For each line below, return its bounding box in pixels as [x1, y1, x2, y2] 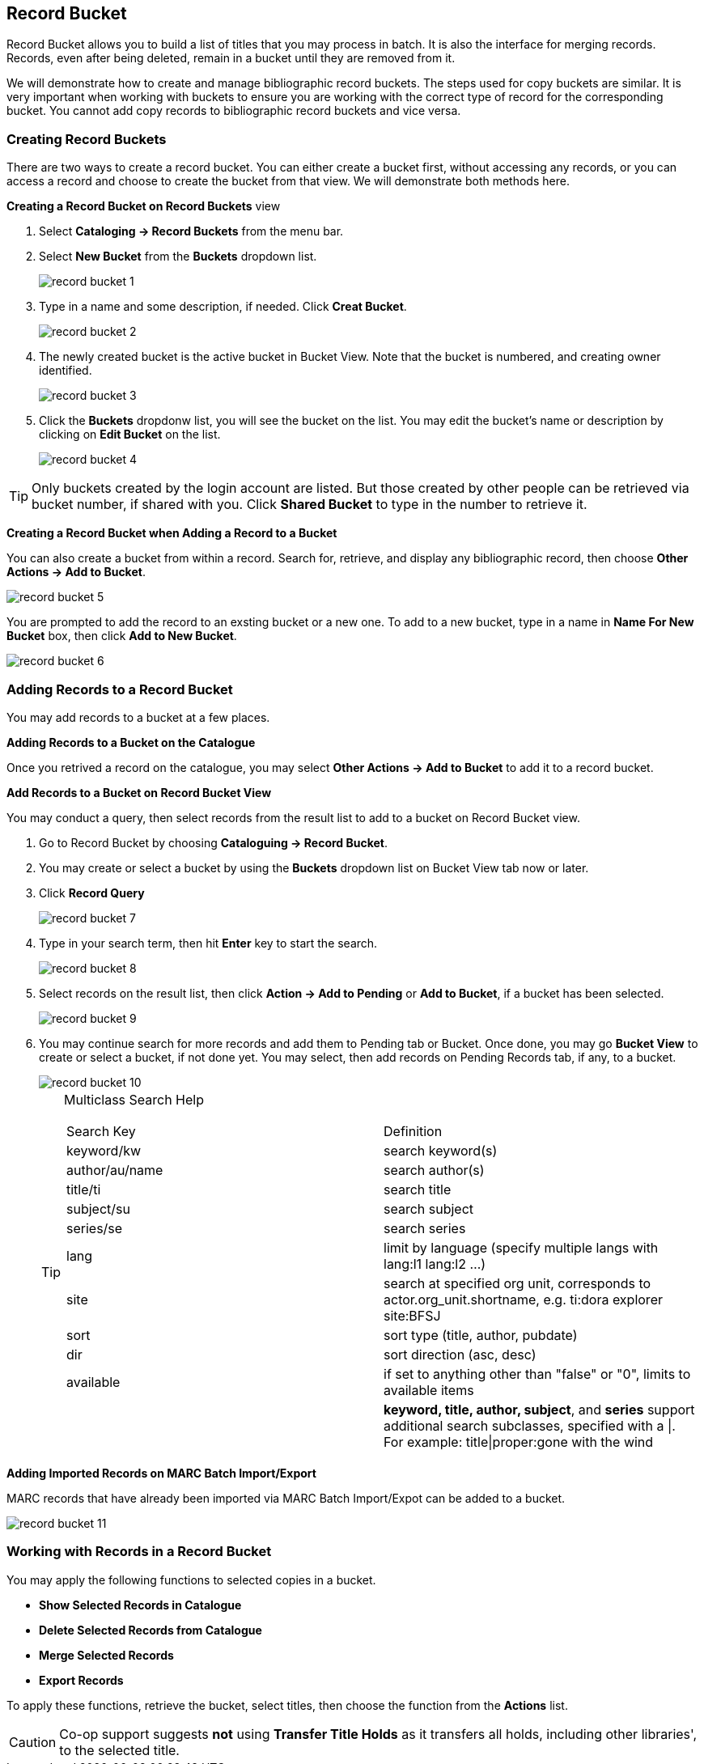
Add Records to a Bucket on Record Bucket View [6, 785, 272, 799]
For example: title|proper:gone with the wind [384, 1433, 654, 1450]
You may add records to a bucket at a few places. [6, 710, 270, 724]
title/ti [66, 1181, 101, 1198]
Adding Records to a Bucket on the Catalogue [6, 735, 256, 749]
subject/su [66, 1200, 130, 1217]
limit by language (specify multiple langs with [384, 1239, 659, 1256]
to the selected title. [59, 1741, 180, 1758]
